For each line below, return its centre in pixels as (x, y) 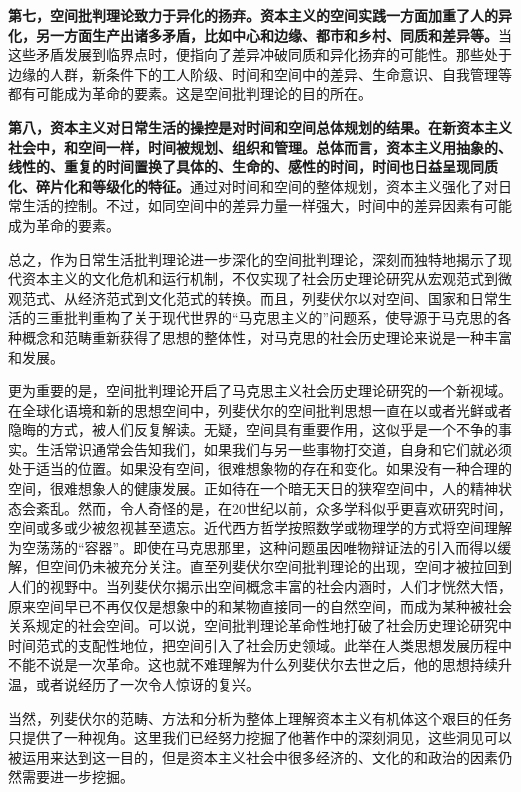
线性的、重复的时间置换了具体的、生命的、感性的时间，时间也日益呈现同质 (253, 166)
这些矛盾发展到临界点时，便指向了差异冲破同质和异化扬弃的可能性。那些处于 (260, 54)
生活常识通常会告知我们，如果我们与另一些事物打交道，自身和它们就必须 (273, 448)
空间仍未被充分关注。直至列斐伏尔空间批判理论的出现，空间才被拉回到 (280, 566)
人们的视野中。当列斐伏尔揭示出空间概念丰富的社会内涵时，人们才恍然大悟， (260, 586)
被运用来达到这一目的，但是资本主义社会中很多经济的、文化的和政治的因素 (253, 756)
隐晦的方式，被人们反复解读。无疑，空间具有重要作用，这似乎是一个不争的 (253, 429)
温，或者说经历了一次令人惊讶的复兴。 (134, 684)
